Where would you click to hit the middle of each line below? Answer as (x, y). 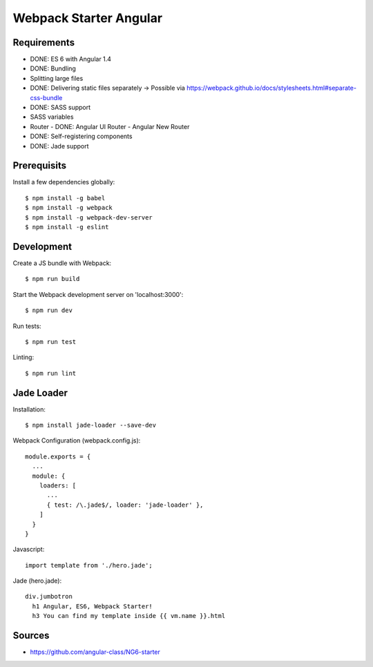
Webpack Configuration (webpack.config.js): (77, 441)
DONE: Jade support (59, 146)
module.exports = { (58, 456)
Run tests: (27, 326)
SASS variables (52, 117)
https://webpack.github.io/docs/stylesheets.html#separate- (272, 88)
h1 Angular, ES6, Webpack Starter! (93, 606)
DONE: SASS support (60, 108)
